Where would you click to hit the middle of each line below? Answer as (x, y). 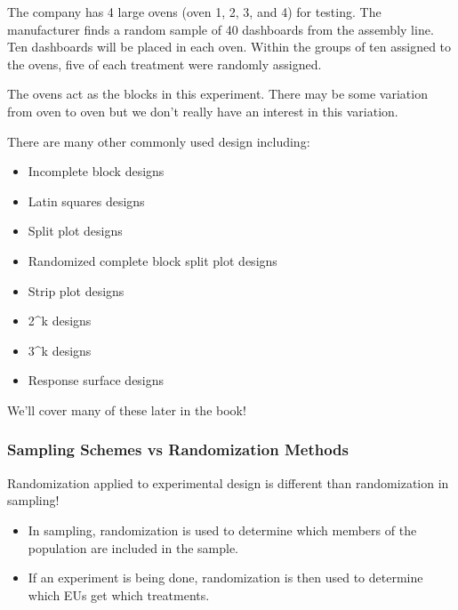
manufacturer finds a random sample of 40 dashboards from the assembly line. (221, 29)
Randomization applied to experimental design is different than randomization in (228, 482)
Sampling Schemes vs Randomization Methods (178, 449)
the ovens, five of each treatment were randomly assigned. (165, 64)
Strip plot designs (76, 290)
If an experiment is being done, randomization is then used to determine (225, 578)
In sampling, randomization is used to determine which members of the (222, 530)
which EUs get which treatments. (119, 594)
